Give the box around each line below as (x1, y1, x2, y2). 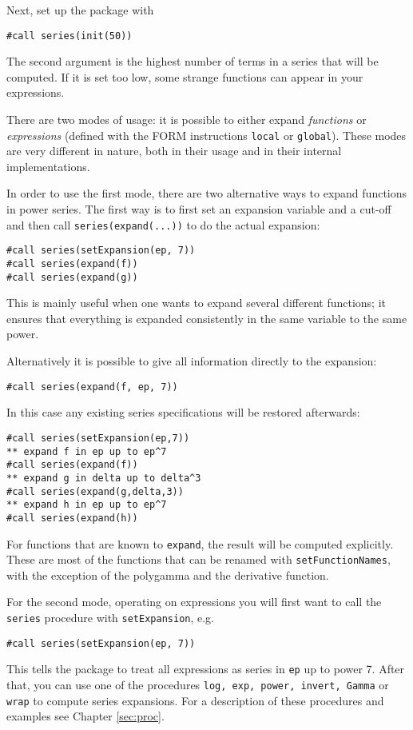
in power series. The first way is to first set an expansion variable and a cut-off (6, 201, 391, 217)
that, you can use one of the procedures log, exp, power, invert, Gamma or (6, 676, 389, 692)
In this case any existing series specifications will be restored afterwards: (6, 404, 360, 421)
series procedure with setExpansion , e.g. (6, 609, 215, 625)
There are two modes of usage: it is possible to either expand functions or (6, 111, 367, 128)
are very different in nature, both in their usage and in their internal (6, 142, 342, 159)
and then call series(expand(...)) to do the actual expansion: (6, 216, 320, 233)
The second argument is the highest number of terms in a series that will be (6, 53, 379, 70)
